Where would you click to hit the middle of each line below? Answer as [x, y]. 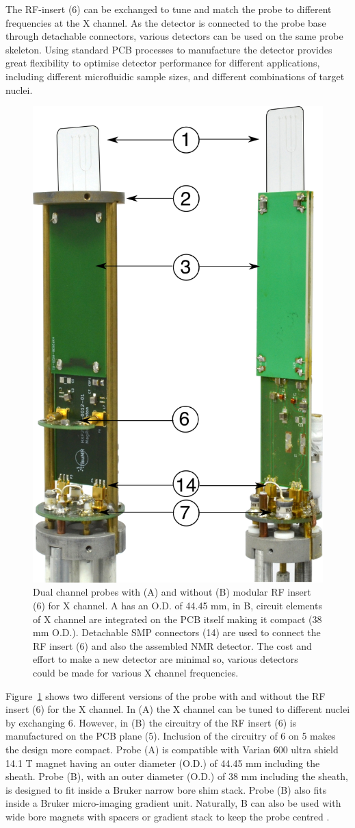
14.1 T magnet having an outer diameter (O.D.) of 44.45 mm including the [163, 763]
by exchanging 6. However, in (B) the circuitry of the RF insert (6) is [151, 722]
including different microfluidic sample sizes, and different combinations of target [175, 76]
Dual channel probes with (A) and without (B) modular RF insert [172, 592]
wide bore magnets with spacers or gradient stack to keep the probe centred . [168, 816]
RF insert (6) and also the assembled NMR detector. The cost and [172, 645]
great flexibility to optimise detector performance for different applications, [163, 63]
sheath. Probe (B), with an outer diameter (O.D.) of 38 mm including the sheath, [177, 776]
